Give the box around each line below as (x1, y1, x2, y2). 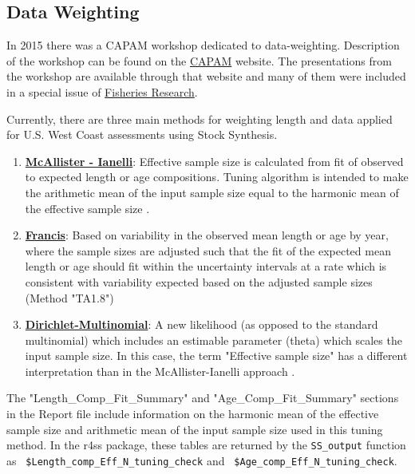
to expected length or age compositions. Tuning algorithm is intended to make (25, 168, 409, 185)
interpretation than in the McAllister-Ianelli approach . (25, 362, 295, 379)
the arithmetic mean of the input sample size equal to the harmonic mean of (25, 184, 399, 200)
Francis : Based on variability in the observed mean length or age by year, (25, 227, 389, 243)
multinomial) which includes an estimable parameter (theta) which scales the (25, 331, 402, 348)
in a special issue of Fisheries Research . (6, 83, 198, 100)
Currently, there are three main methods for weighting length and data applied (6, 110, 393, 127)
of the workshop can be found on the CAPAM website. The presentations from (6, 52, 392, 69)
